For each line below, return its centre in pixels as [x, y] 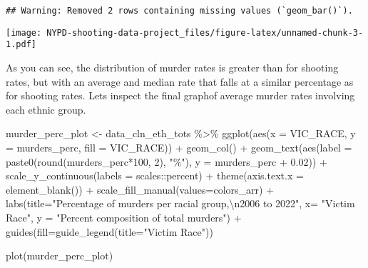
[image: [24, 33]
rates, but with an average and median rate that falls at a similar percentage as [180, 81]
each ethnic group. [46, 109]
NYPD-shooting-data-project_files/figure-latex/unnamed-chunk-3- [205, 33]
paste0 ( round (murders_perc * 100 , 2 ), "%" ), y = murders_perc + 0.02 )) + [167, 161]
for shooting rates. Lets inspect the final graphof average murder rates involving [180, 95]
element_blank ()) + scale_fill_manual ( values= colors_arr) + [140, 189]
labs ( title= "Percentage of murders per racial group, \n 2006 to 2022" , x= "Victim [180, 203]
